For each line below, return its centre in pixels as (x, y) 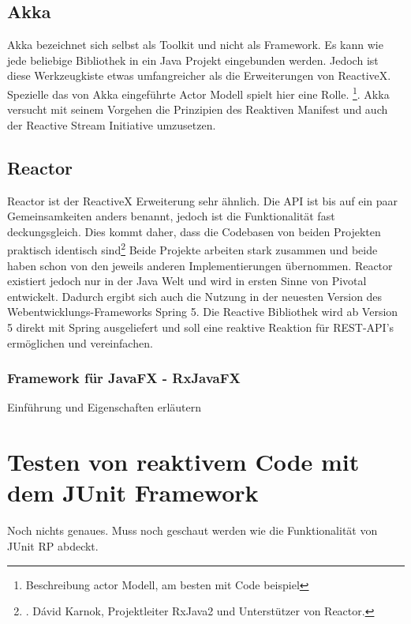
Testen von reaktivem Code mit (183, 462)
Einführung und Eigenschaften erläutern (105, 407)
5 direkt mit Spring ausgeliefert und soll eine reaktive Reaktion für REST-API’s (201, 327)
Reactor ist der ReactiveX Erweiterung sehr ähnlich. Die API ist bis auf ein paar (202, 200)
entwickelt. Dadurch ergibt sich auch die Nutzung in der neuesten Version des (195, 296)
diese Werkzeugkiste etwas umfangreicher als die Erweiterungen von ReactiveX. (199, 75)
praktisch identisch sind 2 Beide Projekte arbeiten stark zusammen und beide (192, 249)
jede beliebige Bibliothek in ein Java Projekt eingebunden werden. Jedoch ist (193, 60)
